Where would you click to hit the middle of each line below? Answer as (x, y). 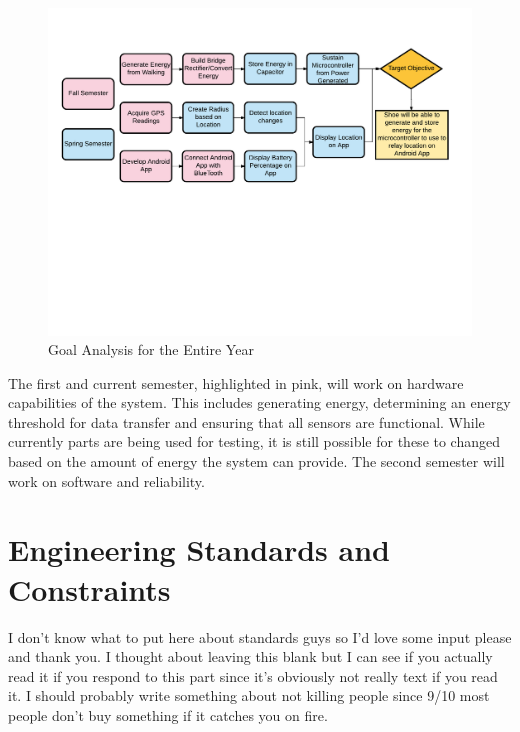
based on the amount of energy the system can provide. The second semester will (256, 461)
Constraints (89, 588)
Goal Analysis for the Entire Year (151, 349)
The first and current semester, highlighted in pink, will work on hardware (236, 382)
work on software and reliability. (106, 480)
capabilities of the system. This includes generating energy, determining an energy (259, 402)
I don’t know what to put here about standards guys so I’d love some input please (260, 636)
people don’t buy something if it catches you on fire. (168, 714)
